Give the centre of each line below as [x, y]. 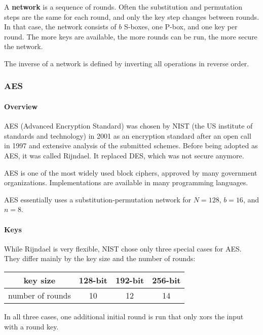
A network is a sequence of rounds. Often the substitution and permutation [123, 7]
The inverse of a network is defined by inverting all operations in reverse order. [127, 63]
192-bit [130, 280]
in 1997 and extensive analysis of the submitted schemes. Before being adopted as [131, 145]
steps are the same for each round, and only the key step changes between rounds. [132, 16]
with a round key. [31, 326]
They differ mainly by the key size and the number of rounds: [100, 258]
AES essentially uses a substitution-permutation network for [98, 199]
